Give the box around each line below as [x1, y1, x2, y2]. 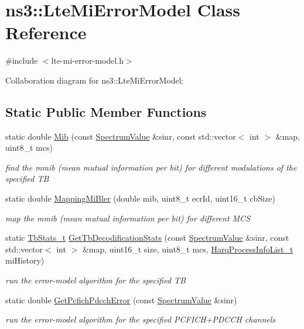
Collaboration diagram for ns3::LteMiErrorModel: [5, 74, 184, 86]
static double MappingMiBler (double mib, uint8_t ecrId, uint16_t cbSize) [5, 192, 275, 205]
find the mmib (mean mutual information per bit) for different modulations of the [5, 161, 297, 173]
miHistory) [5, 254, 45, 266]
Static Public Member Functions [5, 102, 207, 120]
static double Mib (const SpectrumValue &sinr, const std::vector [5, 130, 236, 142]
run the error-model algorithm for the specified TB [5, 274, 186, 286]
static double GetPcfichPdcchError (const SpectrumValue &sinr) [5, 293, 237, 306]
